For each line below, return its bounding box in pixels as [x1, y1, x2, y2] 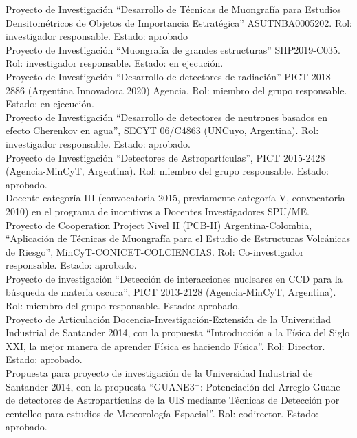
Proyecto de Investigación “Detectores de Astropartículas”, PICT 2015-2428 [6, 150, 325, 164]
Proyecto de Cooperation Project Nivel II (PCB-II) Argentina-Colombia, [6, 217, 312, 232]
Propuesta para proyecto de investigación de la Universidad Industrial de [6, 366, 313, 380]
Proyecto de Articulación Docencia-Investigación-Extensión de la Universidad [6, 311, 332, 326]
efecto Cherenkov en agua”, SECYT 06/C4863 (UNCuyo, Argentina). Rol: [6, 123, 319, 138]
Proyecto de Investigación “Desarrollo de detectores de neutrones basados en [6, 109, 328, 124]
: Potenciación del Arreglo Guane [200, 379, 340, 393]
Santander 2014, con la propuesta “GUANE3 [6, 379, 195, 393]
